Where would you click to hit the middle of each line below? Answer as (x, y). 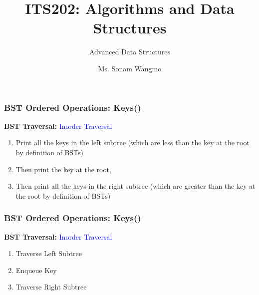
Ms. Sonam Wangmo (130, 68)
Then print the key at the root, (63, 169)
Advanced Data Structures (130, 52)
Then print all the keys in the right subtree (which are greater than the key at (135, 186)
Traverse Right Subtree (51, 287)
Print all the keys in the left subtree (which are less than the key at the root (132, 143)
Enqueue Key (36, 270)
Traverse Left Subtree (49, 253)
